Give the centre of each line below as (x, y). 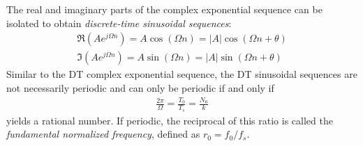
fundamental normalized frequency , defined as (103, 134)
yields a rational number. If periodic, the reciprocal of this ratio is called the (170, 120)
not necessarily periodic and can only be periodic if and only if (140, 88)
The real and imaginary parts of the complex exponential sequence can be (164, 9)
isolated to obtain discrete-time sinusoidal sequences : (119, 23)
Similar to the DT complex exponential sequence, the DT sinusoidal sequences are (182, 74)
